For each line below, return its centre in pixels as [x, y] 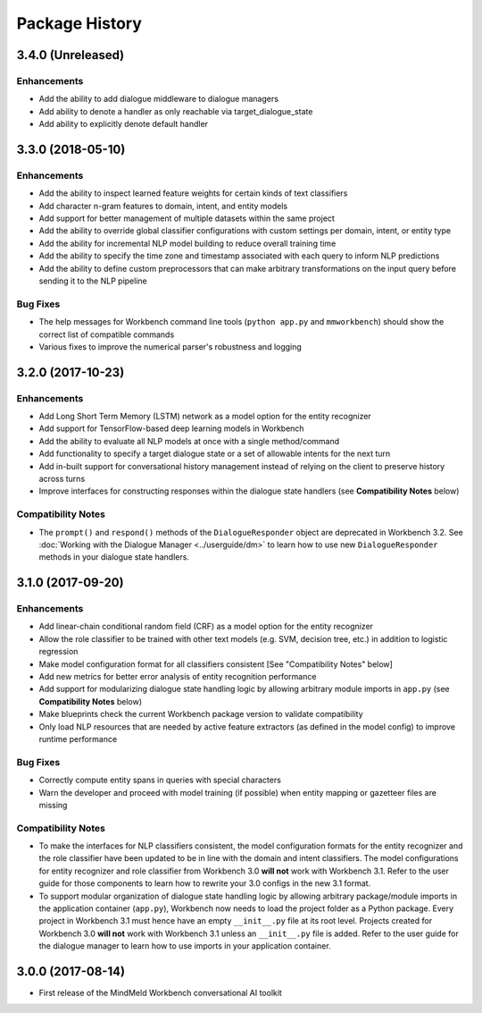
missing [53, 805]
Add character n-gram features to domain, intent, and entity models [163, 206]
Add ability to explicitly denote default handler [124, 124]
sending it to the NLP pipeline [93, 281]
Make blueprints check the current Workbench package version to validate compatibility [201, 714]
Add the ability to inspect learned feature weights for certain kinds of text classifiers [193, 193]
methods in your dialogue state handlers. [114, 557]
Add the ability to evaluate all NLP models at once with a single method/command [189, 441]
